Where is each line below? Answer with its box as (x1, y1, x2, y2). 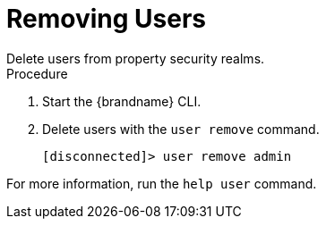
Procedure (6, 65, 68, 81)
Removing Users (6, 4, 207, 34)
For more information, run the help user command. (6, 175, 317, 191)
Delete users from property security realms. (6, 50, 265, 66)
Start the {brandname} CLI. (42, 93, 202, 109)
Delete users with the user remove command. (42, 121, 320, 137)
